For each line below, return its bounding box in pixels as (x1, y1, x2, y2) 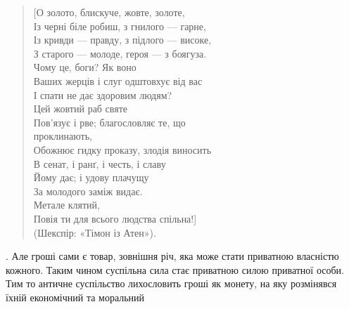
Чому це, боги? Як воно (33, 60, 137, 74)
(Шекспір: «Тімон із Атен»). (33, 225, 156, 239)
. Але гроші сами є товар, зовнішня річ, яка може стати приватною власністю (6, 249, 339, 263)
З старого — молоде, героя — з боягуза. (33, 46, 207, 60)
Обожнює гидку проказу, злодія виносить (33, 142, 212, 157)
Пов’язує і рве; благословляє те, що (33, 114, 186, 129)
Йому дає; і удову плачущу (33, 170, 149, 185)
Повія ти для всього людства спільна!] (33, 211, 197, 225)
